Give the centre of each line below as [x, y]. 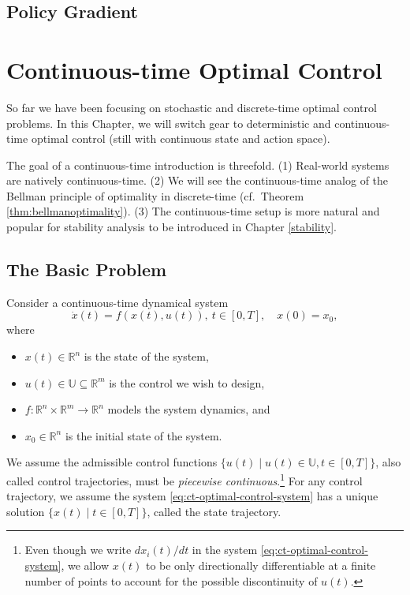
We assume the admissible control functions [112, 462]
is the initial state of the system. [143, 435]
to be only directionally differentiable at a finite [261, 565]
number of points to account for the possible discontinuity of [171, 580]
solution [26, 511]
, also [388, 462]
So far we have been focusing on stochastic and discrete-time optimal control [192, 107]
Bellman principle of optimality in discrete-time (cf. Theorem [155, 195]
